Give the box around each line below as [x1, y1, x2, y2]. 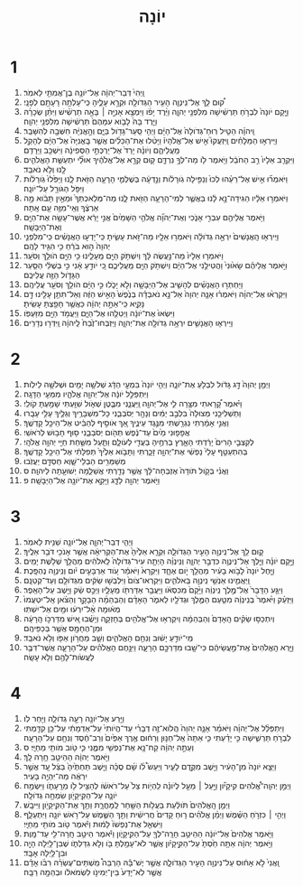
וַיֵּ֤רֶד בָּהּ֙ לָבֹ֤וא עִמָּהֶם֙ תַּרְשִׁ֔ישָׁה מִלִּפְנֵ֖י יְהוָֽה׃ [23, 116, 158, 126]
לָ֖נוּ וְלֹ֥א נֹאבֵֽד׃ [23, 163, 67, 174]
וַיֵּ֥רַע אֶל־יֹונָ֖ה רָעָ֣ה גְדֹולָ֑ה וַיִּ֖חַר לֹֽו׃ [23, 713, 125, 723]
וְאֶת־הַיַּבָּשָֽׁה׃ [23, 221, 62, 232]
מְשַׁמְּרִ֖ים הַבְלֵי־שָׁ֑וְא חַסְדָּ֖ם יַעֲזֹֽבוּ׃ [23, 455, 126, 466]
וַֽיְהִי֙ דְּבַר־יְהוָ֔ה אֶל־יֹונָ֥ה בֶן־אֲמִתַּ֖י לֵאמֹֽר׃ [23, 87, 145, 98]
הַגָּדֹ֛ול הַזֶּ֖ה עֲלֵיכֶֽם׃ [23, 269, 80, 280]
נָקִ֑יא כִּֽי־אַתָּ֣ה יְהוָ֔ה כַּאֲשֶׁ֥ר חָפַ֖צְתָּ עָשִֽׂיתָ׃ [23, 298, 145, 309]
